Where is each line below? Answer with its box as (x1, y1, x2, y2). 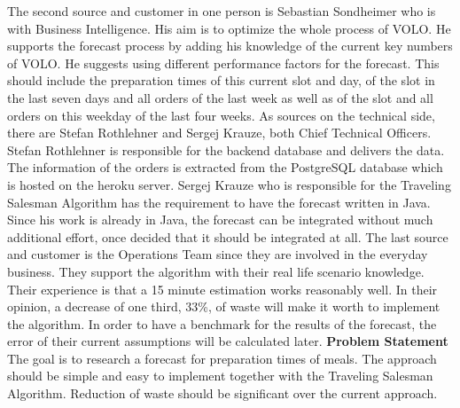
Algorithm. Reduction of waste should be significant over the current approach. (7, 384, 438, 403)
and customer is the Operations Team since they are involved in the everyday (7, 245, 428, 263)
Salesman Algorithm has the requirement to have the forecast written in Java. (7, 192, 431, 211)
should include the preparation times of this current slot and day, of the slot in (7, 71, 435, 90)
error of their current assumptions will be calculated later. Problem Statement (7, 332, 448, 350)
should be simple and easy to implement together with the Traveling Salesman (7, 366, 433, 385)
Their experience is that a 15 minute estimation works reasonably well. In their (7, 279, 438, 298)
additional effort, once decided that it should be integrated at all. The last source (7, 227, 448, 246)
